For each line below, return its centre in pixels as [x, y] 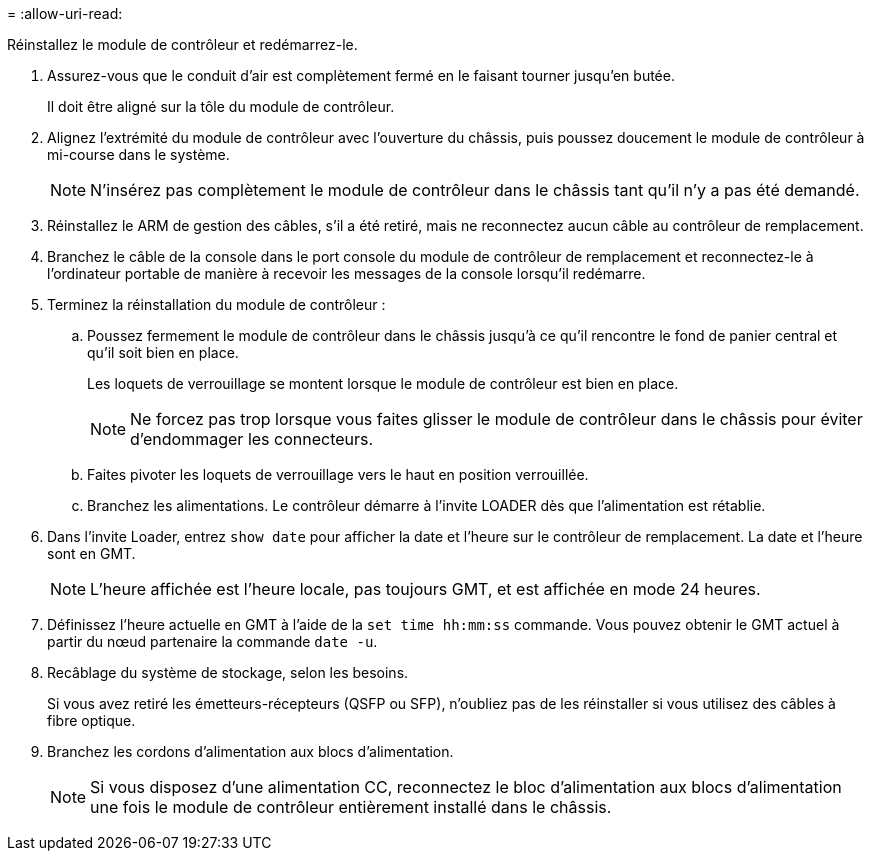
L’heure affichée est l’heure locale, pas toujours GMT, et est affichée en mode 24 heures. [425, 589]
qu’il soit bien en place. [163, 352]
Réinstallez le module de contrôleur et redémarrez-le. [182, 44]
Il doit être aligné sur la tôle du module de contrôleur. [221, 106]
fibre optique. [91, 720]
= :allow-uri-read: [65, 13]
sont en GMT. [91, 553]
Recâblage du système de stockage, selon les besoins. [228, 672]
